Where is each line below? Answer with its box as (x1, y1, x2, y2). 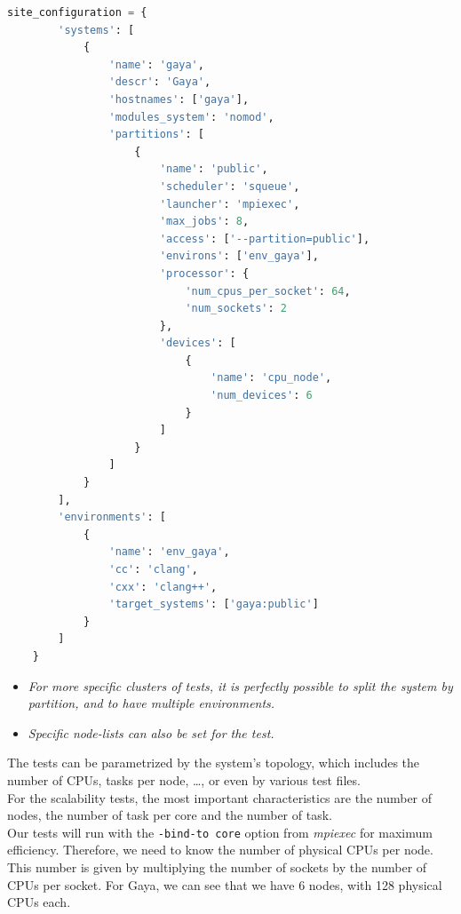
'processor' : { (159, 266, 250, 280)
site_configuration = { (7, 6, 147, 19)
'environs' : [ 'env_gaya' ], (159, 250, 319, 263)
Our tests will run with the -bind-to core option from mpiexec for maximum (7, 823, 433, 841)
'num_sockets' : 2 (185, 302, 288, 315)
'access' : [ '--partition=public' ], (159, 232, 370, 245)
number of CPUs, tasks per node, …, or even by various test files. (7, 770, 361, 789)
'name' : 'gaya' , (108, 58, 204, 71)
